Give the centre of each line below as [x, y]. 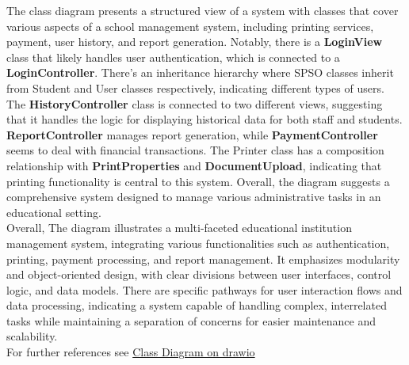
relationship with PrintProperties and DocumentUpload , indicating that [194, 165]
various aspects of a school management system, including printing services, [190, 26]
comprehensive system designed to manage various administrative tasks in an [194, 197]
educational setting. [54, 212]
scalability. [32, 336]
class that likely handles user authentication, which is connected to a [173, 57]
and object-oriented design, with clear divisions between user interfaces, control [199, 274]
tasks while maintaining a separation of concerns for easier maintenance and [191, 320]
